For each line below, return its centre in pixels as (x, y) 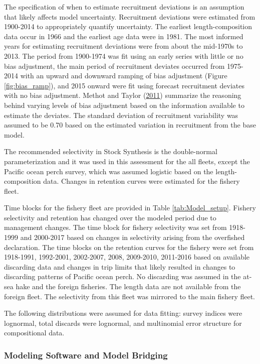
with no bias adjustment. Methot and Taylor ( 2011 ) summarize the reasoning (123, 95)
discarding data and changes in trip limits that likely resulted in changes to (120, 266)
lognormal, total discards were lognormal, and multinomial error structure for (123, 323)
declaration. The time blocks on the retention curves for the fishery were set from (129, 247)
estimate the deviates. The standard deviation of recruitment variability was (121, 115)
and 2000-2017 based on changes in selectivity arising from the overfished (133, 237)
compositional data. (34, 333)
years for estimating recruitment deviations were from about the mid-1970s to (123, 46)
